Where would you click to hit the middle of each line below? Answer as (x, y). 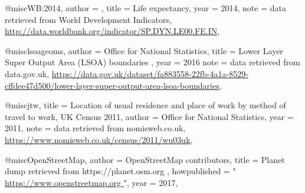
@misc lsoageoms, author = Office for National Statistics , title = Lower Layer (144, 50)
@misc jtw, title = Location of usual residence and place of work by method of (145, 105)
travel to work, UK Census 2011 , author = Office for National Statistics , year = (149, 116)
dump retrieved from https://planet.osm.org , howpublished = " (120, 171)
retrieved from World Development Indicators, (88, 19)
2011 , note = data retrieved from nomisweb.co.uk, (95, 128)
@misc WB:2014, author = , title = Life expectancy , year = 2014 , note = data (145, 8)
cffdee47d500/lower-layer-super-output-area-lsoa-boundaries (112, 85)
